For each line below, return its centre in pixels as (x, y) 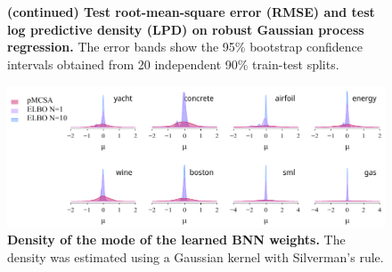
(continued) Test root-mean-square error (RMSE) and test (191, 12)
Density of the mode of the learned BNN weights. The (176, 240)
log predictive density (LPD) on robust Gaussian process (186, 29)
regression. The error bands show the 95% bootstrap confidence (185, 47)
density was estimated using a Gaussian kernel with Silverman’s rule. (196, 256)
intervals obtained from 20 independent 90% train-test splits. (173, 64)
